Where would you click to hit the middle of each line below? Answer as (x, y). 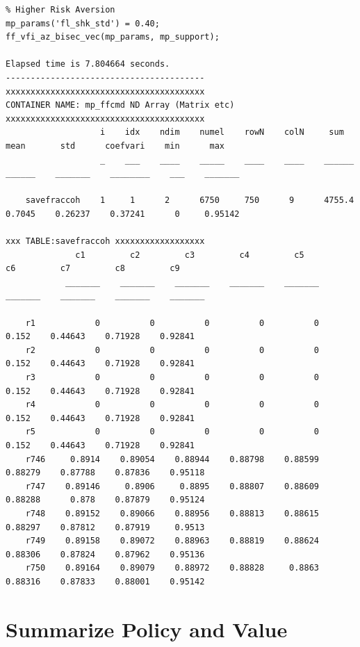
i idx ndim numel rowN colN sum (222, 132)
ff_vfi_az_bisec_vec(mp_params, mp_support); (113, 37)
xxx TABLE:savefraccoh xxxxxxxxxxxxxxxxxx (105, 241)
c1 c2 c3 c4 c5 (190, 255)
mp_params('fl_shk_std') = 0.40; (83, 23)
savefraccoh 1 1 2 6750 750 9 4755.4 (190, 200)
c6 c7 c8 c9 (93, 269)
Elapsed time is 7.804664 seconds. (88, 64)
